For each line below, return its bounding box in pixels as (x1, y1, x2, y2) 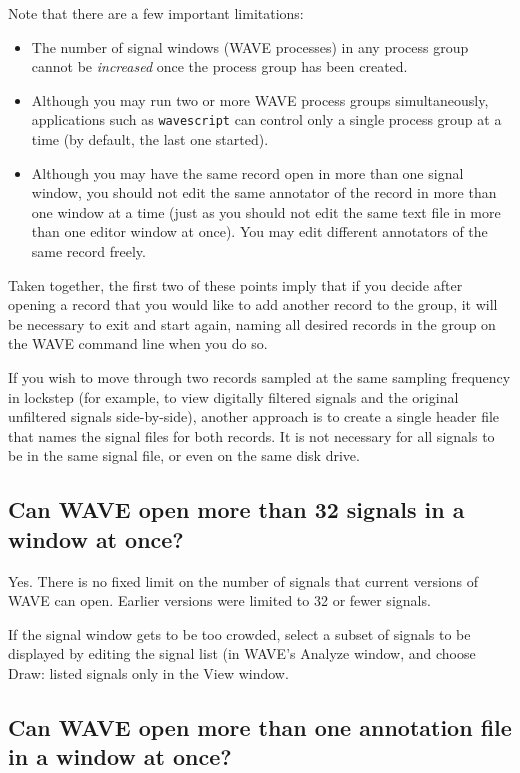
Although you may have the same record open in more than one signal (31, 162, 464, 183)
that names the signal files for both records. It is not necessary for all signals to (8, 425, 495, 446)
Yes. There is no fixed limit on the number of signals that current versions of (8, 570, 479, 591)
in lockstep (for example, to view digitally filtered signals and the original (8, 386, 459, 407)
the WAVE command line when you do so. (8, 333, 268, 354)
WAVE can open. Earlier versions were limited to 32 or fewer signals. (8, 590, 431, 611)
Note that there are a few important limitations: (8, 3, 304, 23)
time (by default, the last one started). (31, 129, 269, 150)
